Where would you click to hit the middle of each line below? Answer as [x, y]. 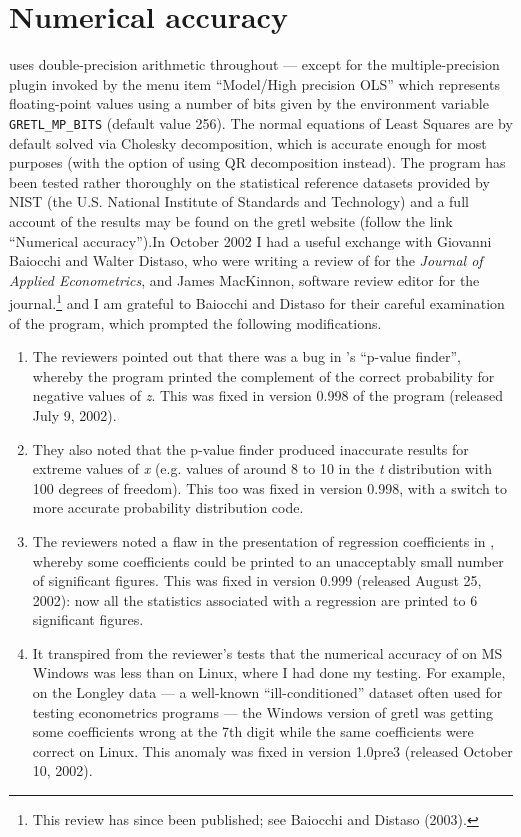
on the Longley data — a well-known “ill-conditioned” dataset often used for [267, 692]
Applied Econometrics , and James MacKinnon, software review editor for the [244, 279]
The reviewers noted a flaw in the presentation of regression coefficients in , [263, 540]
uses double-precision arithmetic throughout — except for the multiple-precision [254, 64]
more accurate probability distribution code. [168, 507]
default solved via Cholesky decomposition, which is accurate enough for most [248, 142]
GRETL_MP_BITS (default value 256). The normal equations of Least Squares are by [261, 122]
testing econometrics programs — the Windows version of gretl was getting [263, 711]
